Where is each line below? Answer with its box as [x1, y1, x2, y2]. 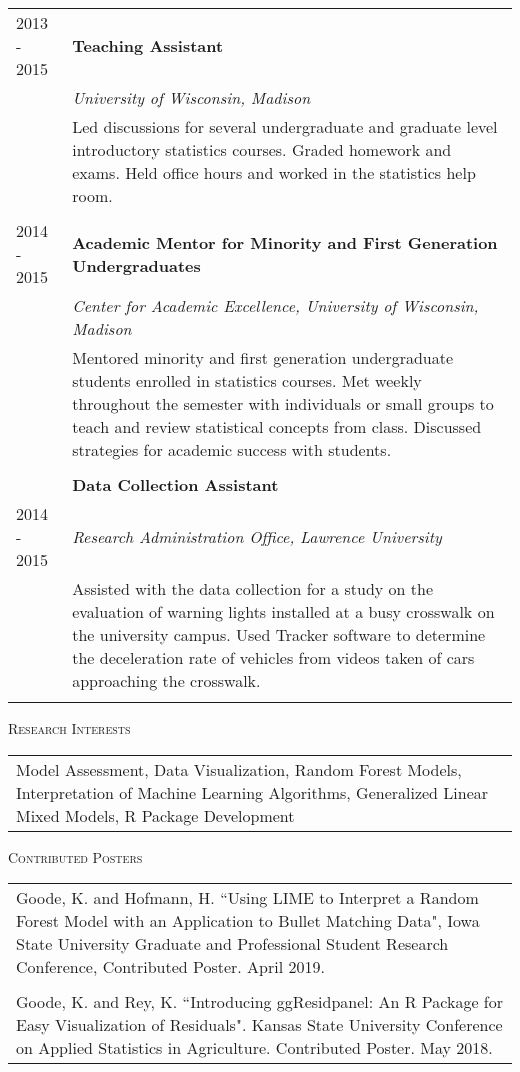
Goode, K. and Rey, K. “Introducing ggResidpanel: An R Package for [16, 990, 503, 1014]
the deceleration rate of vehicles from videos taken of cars [72, 646, 475, 669]
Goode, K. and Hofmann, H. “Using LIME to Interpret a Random [16, 886, 479, 910]
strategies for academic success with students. [72, 438, 392, 461]
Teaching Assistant [72, 34, 224, 57]
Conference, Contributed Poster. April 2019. [16, 955, 325, 979]
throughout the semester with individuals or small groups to [72, 392, 494, 415]
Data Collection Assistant [72, 473, 279, 496]
